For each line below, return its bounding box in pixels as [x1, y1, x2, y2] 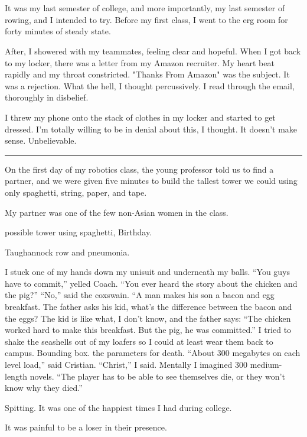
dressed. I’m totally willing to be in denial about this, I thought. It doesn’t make [5, 122, 298, 135]
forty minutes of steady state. [5, 25, 111, 37]
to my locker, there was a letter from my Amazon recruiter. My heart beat [5, 56, 275, 69]
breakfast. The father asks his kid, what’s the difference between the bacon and [5, 300, 292, 313]
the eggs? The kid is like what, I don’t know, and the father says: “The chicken [5, 312, 291, 324]
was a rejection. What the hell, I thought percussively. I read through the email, [5, 79, 295, 92]
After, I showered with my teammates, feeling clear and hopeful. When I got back [5, 44, 301, 57]
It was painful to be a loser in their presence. [5, 421, 167, 433]
